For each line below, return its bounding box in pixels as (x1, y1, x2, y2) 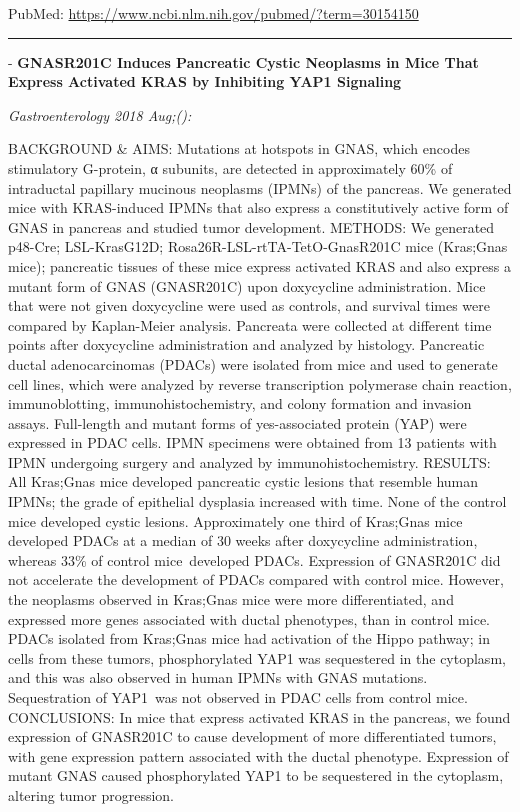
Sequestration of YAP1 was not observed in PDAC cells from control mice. (8, 687, 468, 707)
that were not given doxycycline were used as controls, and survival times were (8, 295, 490, 316)
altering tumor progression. (8, 784, 174, 805)
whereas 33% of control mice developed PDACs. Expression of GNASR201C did (8, 549, 501, 570)
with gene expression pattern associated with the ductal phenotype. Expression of (8, 745, 509, 766)
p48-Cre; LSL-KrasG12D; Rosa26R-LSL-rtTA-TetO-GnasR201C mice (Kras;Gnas (8, 236, 508, 257)
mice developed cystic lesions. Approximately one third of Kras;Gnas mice (8, 510, 463, 531)
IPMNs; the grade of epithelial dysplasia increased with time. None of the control (8, 491, 507, 512)
